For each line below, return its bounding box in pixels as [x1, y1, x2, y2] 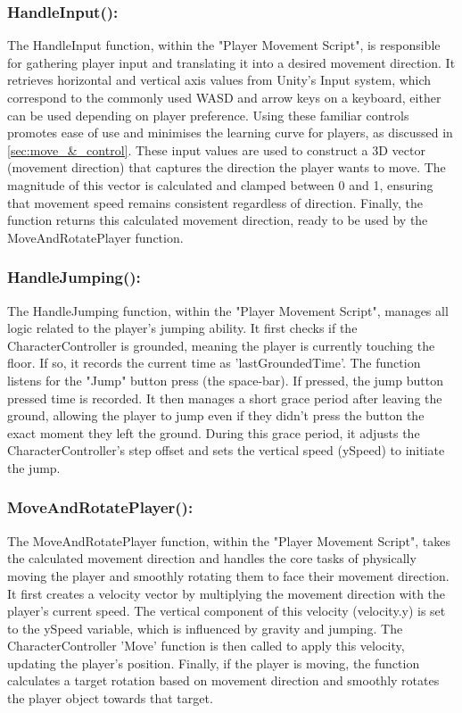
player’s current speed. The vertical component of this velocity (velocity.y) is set [7, 601, 446, 620]
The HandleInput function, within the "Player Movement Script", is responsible [7, 36, 441, 54]
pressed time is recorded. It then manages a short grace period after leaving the [7, 388, 442, 407]
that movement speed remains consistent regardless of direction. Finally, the [7, 193, 423, 211]
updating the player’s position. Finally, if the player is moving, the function [7, 653, 420, 672]
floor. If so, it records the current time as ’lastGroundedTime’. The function [7, 353, 421, 372]
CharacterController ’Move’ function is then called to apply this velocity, [7, 636, 405, 655]
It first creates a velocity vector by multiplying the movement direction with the [7, 584, 446, 602]
